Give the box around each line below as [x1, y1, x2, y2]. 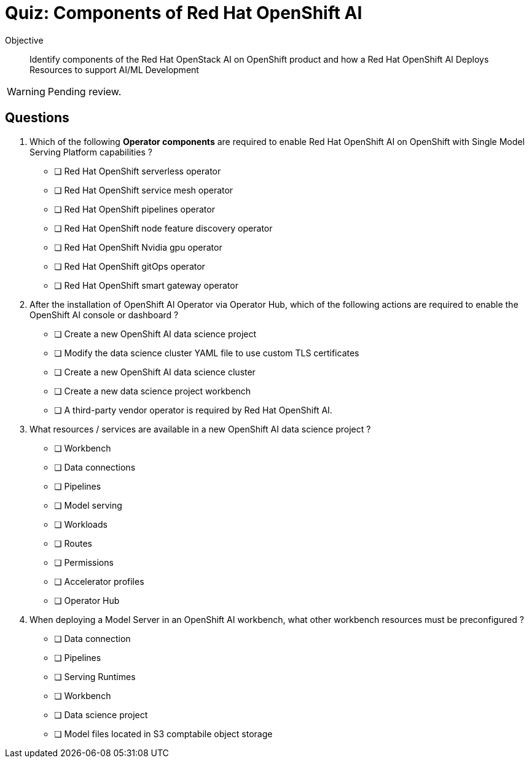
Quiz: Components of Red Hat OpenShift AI [5, 2, 362, 23]
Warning [7, 85, 45, 98]
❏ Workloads [54, 518, 108, 530]
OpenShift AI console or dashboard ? [29, 309, 179, 320]
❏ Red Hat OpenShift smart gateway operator [54, 280, 238, 291]
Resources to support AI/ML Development [29, 64, 199, 75]
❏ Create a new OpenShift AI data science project [54, 328, 257, 339]
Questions [5, 110, 69, 126]
